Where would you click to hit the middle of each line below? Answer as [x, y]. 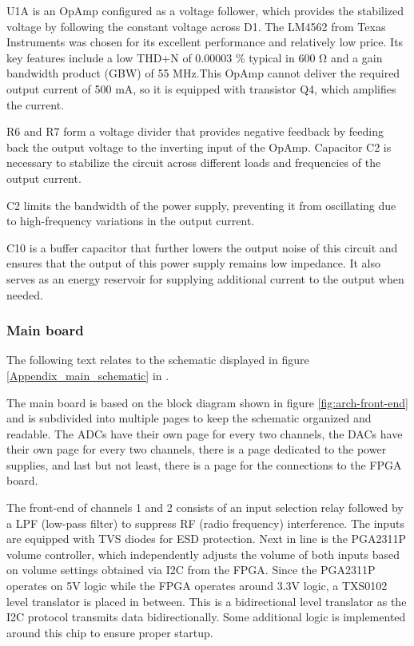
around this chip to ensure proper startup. [110, 632]
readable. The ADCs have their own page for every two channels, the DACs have [205, 433]
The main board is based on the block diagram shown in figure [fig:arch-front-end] [207, 402]
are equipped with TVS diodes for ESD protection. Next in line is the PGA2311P [207, 539]
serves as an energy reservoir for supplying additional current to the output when [205, 278]
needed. [25, 294]
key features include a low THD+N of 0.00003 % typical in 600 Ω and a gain [195, 57]
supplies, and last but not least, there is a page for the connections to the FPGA [204, 464]
